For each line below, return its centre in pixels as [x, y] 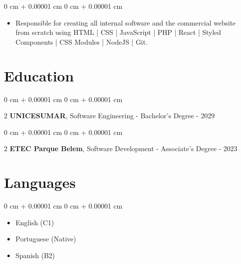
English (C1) [35, 222]
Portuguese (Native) [46, 239]
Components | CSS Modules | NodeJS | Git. [81, 41]
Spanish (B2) [35, 255]
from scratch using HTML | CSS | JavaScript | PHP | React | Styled [118, 32]
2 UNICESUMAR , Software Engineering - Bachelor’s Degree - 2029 [109, 116]
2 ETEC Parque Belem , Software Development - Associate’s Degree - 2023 [121, 148]
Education [39, 75]
